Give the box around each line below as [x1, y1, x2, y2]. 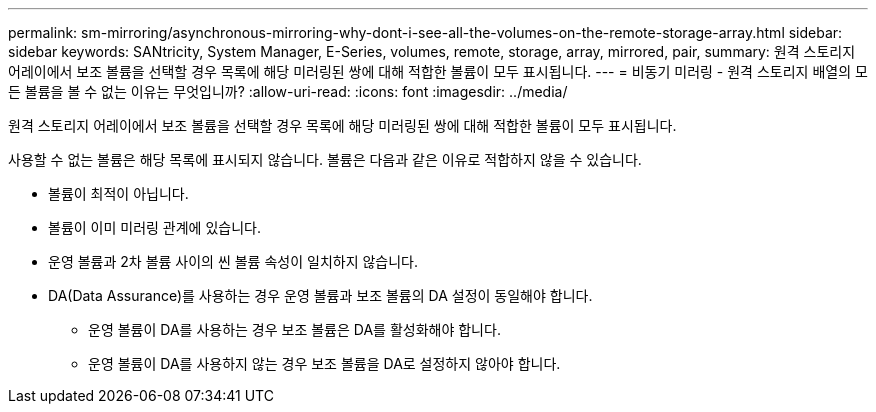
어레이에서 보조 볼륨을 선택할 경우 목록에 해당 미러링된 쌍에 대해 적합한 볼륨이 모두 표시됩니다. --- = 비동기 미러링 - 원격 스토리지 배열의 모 [8, 63, 868, 80]
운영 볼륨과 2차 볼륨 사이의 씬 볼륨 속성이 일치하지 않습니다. [48, 253, 419, 270]
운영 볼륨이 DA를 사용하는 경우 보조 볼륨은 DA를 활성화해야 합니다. [88, 321, 501, 338]
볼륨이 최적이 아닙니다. [48, 185, 189, 202]
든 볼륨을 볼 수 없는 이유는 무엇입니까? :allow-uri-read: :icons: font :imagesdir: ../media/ [8, 83, 568, 100]
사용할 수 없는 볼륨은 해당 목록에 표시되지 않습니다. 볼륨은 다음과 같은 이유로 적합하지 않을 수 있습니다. [8, 151, 642, 168]
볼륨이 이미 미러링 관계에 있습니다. [48, 219, 261, 236]
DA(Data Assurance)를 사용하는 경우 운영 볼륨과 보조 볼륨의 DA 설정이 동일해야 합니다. [48, 287, 593, 304]
